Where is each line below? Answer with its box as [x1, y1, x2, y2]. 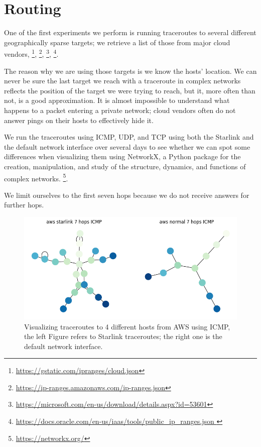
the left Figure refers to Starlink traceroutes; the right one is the [24, 331, 222, 342]
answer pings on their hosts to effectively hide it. [4, 115, 154, 125]
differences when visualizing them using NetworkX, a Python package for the [4, 151, 241, 162]
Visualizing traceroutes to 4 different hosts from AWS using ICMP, [24, 321, 230, 331]
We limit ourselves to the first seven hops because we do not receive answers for [4, 189, 249, 200]
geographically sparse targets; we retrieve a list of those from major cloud [4, 37, 230, 47]
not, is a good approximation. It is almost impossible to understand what [4, 95, 230, 105]
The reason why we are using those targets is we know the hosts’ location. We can [4, 65, 257, 76]
